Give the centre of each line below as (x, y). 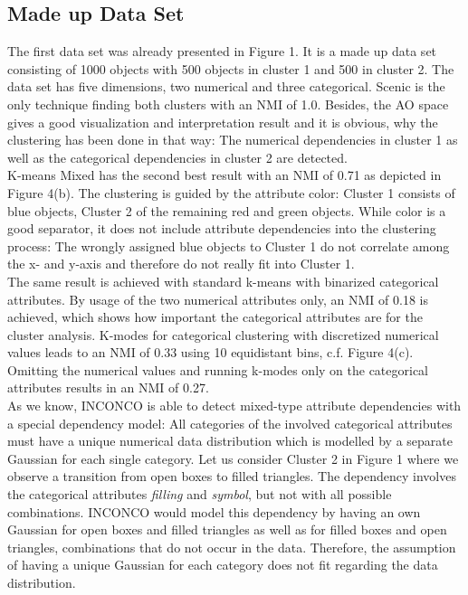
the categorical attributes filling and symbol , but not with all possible (200, 494)
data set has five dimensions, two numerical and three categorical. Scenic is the (226, 86)
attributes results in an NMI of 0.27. (108, 387)
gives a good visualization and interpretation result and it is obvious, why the (223, 122)
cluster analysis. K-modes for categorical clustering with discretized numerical (223, 334)
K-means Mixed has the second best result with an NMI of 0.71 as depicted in (224, 175)
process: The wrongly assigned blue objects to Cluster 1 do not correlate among (229, 246)
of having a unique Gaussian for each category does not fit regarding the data (223, 565)
